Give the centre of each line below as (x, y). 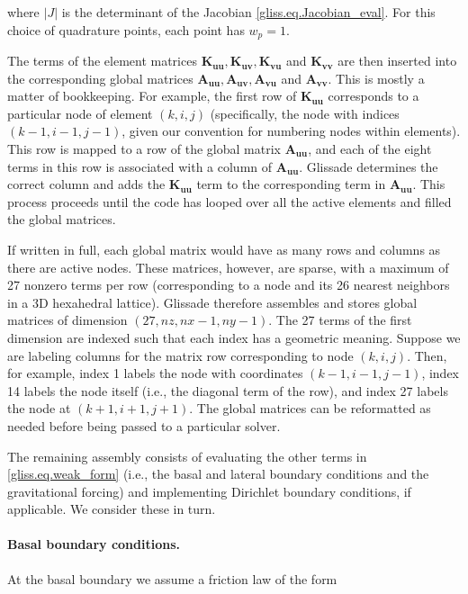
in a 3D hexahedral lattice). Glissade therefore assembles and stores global (212, 302)
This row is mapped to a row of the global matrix (144, 149)
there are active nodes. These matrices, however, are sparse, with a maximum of (228, 267)
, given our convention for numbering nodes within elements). (291, 131)
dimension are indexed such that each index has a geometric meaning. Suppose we (234, 337)
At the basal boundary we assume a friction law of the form (172, 578)
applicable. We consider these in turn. (112, 509)
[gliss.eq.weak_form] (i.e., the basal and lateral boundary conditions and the (218, 474)
